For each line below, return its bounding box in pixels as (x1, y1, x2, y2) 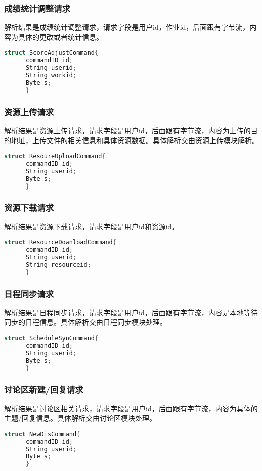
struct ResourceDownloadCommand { (4, 239, 116, 246)
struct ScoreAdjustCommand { (4, 49, 99, 57)
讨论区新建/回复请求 (4, 383, 83, 396)
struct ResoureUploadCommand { (4, 153, 106, 160)
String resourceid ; (25, 261, 91, 268)
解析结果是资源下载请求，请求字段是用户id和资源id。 (4, 221, 179, 231)
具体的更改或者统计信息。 (18, 31, 103, 42)
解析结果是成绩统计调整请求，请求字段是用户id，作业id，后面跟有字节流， (4, 22, 250, 32)
